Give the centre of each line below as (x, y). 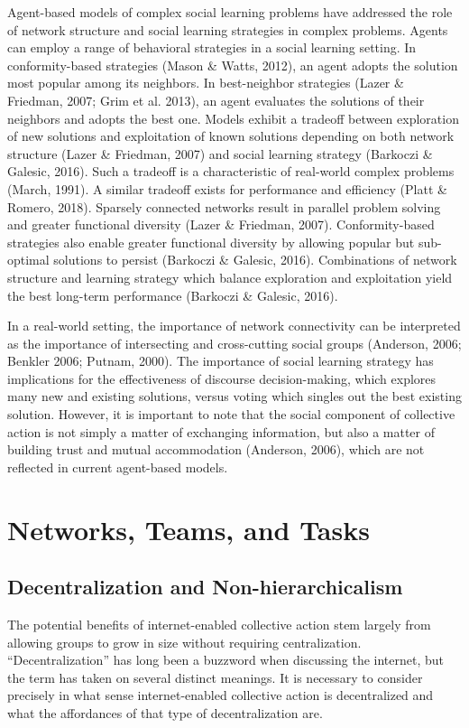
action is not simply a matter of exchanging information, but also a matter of (221, 431)
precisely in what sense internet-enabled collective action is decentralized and (221, 695)
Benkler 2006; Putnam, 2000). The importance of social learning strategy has (221, 361)
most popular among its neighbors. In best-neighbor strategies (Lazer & (206, 83)
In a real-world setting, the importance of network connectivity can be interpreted (234, 326)
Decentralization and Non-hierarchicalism (205, 587)
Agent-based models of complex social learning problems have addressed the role (230, 12)
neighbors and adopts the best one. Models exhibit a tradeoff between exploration (233, 118)
